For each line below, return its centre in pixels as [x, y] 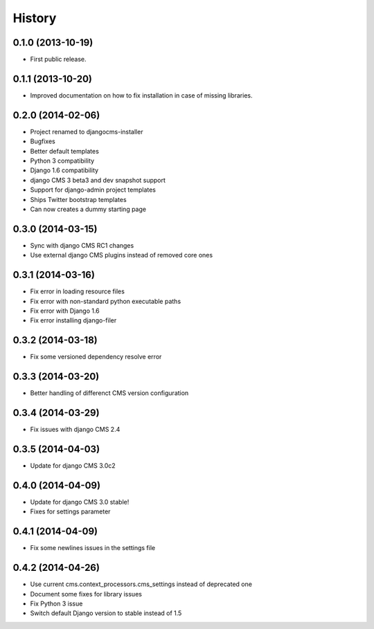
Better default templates [65, 151]
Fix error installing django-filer [73, 320]
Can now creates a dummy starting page [88, 209]
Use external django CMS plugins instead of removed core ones [122, 255]
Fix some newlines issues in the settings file [93, 548]
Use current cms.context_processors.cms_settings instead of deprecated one [141, 584]
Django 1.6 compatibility [64, 170]
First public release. [58, 60]
